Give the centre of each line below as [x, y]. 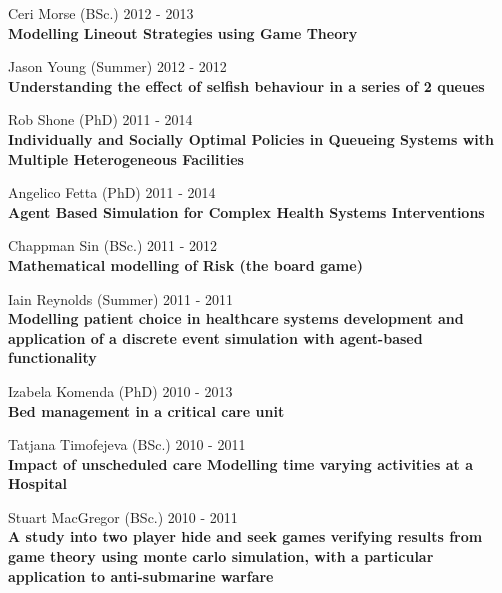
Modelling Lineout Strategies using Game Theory [183, 32]
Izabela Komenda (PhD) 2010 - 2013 [120, 390]
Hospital [37, 483]
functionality [52, 357]
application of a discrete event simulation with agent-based [215, 337]
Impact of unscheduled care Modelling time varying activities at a [240, 463]
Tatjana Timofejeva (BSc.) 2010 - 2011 [127, 444]
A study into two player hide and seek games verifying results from [245, 536]
